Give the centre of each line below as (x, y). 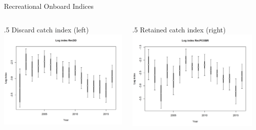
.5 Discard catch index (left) (47, 29)
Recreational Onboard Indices (49, 6)
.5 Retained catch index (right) (179, 29)
